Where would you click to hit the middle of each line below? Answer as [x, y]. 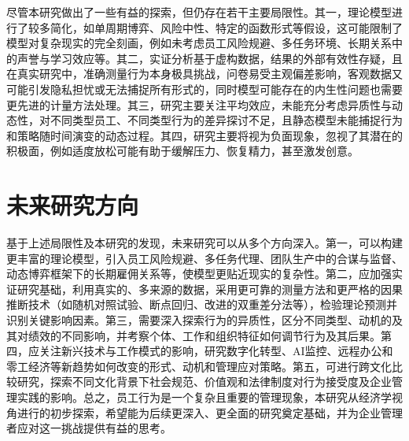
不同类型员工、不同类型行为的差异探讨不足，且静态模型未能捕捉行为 [226, 120]
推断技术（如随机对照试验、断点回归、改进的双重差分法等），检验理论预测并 [202, 304]
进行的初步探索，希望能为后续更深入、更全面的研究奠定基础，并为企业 [199, 412]
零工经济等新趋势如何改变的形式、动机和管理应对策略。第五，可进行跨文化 [199, 366]
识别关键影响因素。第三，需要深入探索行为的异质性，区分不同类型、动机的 [199, 320]
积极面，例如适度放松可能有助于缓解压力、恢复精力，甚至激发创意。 [182, 151]
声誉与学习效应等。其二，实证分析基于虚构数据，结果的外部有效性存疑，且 [210, 58]
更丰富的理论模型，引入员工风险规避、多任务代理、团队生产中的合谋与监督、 [204, 258]
